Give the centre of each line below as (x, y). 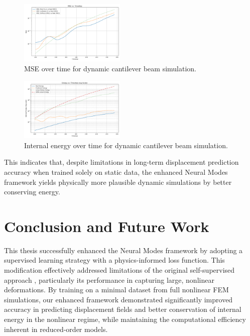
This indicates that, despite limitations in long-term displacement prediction (121, 162)
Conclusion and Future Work (107, 226)
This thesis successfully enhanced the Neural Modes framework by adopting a (123, 250)
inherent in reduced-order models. (56, 329)
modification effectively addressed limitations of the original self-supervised (119, 270)
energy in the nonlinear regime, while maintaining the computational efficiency (125, 319)
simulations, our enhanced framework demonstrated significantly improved (118, 299)
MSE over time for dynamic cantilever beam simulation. (110, 69)
